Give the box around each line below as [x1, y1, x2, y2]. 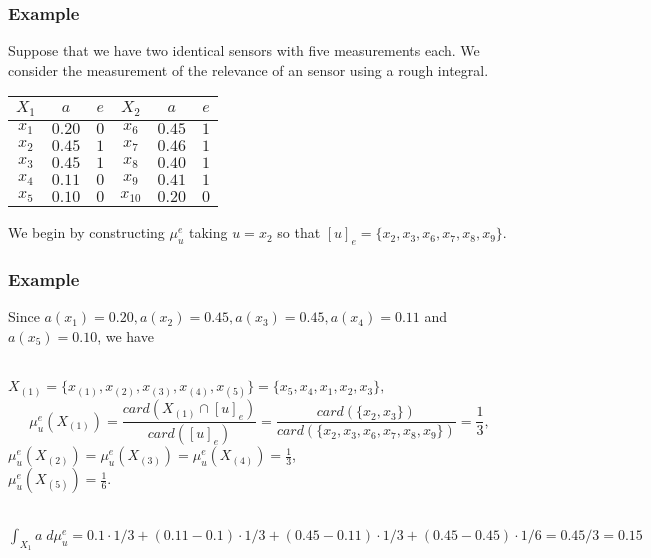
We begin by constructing [8, 222, 165, 243]
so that [277, 222, 321, 243]
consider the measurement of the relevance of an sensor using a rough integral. [8, 59, 489, 80]
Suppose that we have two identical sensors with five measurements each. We [8, 40, 480, 61]
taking [189, 222, 228, 243]
